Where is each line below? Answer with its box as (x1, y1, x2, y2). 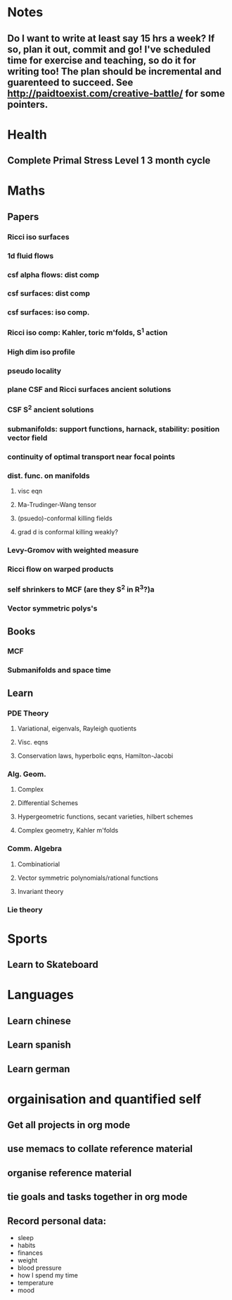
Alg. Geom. (7, 769, 47, 779)
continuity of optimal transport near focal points (7, 452, 176, 462)
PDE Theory (7, 708, 49, 718)
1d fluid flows (7, 251, 54, 261)
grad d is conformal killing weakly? (17, 528, 118, 536)
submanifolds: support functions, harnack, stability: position (7, 424, 220, 434)
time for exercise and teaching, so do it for (7, 54, 197, 66)
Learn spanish (7, 1039, 72, 1051)
